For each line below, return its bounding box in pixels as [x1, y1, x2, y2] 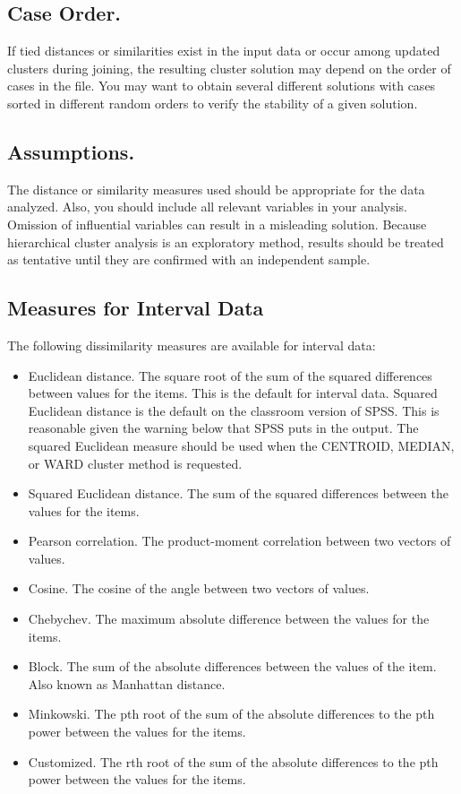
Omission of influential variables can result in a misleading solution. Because [7, 214, 427, 233]
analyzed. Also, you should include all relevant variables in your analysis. [7, 197, 407, 216]
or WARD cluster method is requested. [28, 453, 243, 472]
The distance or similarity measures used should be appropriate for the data [7, 179, 425, 198]
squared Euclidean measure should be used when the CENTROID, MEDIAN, [28, 436, 455, 454]
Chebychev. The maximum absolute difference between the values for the [28, 609, 430, 628]
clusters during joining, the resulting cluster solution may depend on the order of [7, 58, 451, 77]
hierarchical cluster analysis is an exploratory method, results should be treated [7, 232, 444, 251]
